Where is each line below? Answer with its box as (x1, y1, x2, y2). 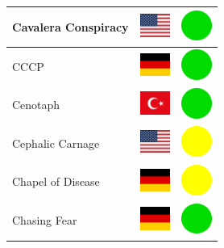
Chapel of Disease (12, 173, 100, 190)
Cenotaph (12, 96, 60, 113)
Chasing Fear (12, 212, 77, 229)
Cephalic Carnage (12, 134, 100, 151)
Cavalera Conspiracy (12, 18, 129, 35)
